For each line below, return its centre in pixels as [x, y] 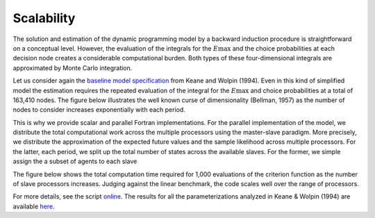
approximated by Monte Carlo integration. [73, 68]
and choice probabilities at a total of [302, 90]
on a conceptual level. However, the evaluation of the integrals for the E [116, 48]
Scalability [44, 18]
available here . [34, 206]
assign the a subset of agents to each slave [75, 161]
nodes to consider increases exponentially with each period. [99, 110]
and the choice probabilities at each [283, 48]
